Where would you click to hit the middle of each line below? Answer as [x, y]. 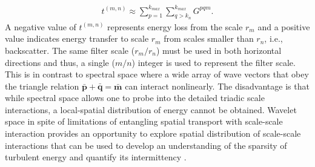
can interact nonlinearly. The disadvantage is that [217, 86]
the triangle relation [42, 86]
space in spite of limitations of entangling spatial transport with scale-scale [144, 121]
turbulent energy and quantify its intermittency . [96, 157]
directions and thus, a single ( [60, 62]
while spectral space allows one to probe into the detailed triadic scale [135, 98]
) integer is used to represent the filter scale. [214, 62]
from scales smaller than [209, 38]
